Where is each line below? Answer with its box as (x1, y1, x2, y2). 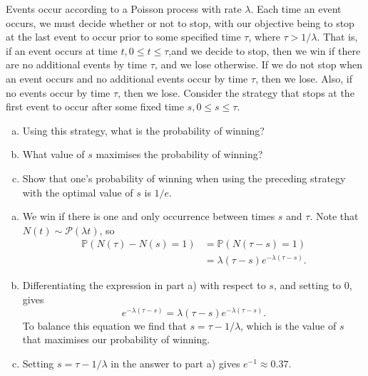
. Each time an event (250, 1, 342, 16)
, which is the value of (240, 318, 337, 333)
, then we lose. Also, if (255, 70, 352, 85)
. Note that (310, 209, 359, 224)
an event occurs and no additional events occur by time (6, 70, 248, 85)
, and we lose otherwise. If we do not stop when (154, 57, 362, 72)
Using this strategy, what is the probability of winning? (22, 122, 265, 137)
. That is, (317, 29, 358, 44)
